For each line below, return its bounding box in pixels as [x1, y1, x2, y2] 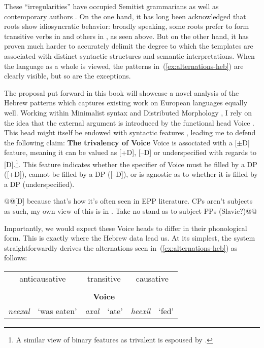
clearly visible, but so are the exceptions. [4, 70, 131, 81]
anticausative [19, 272, 66, 284]
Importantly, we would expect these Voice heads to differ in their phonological [4, 222, 247, 233]
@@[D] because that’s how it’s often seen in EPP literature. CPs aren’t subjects [4, 196, 253, 206]
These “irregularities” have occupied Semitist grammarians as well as [4, 1, 219, 11]
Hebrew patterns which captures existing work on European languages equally [4, 97, 248, 108]
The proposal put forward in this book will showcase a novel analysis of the [4, 87, 239, 98]
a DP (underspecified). [4, 178, 75, 189]
